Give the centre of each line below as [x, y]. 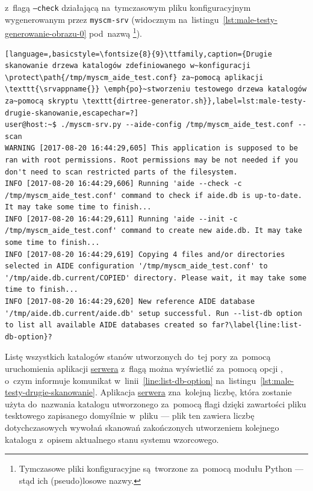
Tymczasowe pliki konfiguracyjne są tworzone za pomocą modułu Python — [161, 468]
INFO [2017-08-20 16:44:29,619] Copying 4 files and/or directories [145, 254]
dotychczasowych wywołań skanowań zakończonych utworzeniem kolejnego [142, 427]
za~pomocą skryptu [42, 101]
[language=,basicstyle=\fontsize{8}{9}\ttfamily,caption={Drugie [138, 54]
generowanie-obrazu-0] [46, 33]
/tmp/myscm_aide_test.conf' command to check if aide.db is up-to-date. [153, 195]
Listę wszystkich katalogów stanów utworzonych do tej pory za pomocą [138, 357]
